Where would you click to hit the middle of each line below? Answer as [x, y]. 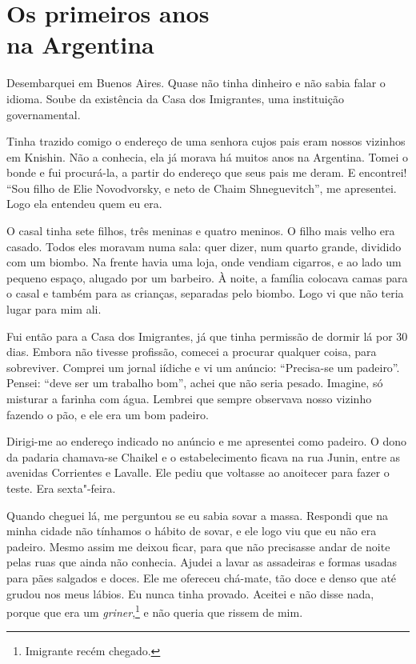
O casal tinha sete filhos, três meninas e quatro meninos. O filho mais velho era [201, 231]
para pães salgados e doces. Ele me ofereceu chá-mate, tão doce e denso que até [202, 577]
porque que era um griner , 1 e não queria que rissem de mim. [155, 611]
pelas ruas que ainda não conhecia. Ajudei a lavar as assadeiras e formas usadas [202, 562]
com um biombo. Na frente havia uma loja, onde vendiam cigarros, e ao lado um [204, 262]
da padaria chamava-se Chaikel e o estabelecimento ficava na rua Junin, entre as [204, 456]
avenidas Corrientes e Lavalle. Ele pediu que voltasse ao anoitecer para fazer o [198, 472]
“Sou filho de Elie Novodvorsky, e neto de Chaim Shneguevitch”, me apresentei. [202, 188]
